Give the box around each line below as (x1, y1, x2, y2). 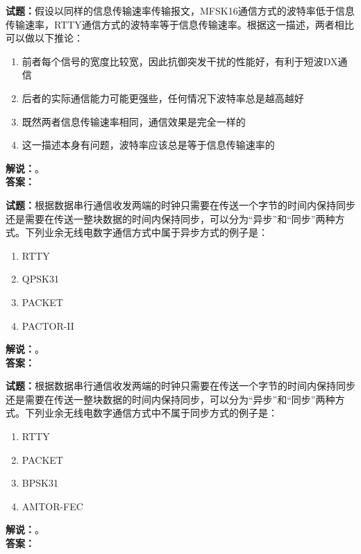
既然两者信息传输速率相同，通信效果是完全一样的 (22, 114, 246, 128)
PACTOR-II (22, 318, 74, 333)
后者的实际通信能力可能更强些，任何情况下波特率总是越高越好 (22, 90, 304, 105)
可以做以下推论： (6, 31, 83, 45)
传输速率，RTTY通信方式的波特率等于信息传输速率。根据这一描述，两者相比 (6, 17, 354, 31)
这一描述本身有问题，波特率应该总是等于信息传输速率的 (22, 137, 275, 152)
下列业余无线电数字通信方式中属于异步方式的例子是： (24, 225, 268, 240)
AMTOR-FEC (22, 498, 83, 513)
